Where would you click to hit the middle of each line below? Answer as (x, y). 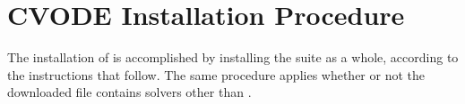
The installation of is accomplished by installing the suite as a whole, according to (233, 57)
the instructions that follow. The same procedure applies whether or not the (216, 74)
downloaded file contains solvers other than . (129, 92)
